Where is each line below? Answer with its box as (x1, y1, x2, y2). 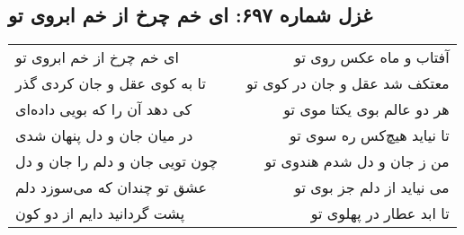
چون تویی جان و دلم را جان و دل (15, 151, 219, 172)
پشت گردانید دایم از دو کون (15, 203, 185, 224)
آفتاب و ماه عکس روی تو (294, 47, 450, 68)
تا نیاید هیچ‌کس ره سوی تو (290, 125, 450, 146)
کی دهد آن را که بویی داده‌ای (15, 99, 192, 120)
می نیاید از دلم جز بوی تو (294, 177, 450, 198)
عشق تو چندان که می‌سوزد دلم (15, 177, 208, 198)
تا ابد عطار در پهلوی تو (310, 203, 450, 224)
